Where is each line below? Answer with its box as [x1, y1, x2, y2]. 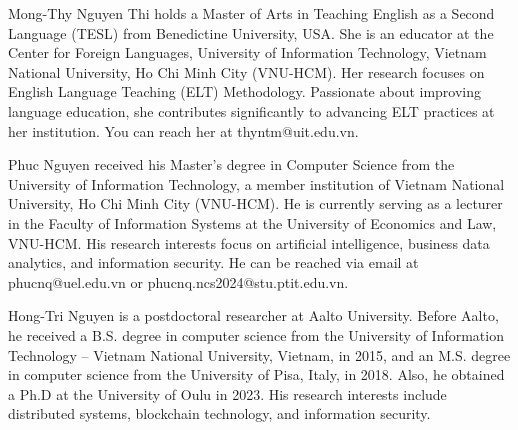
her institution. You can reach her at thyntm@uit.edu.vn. [8, 120, 359, 141]
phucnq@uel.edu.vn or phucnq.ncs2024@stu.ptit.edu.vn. [8, 271, 349, 292]
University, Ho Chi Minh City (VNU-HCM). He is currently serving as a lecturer [8, 193, 503, 214]
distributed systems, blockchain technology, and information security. [8, 403, 431, 424]
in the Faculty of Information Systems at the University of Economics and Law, [8, 212, 497, 233]
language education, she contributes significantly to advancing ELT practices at [8, 100, 495, 121]
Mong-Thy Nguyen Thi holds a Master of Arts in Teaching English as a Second [8, 3, 495, 23]
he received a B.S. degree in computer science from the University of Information [8, 324, 504, 345]
